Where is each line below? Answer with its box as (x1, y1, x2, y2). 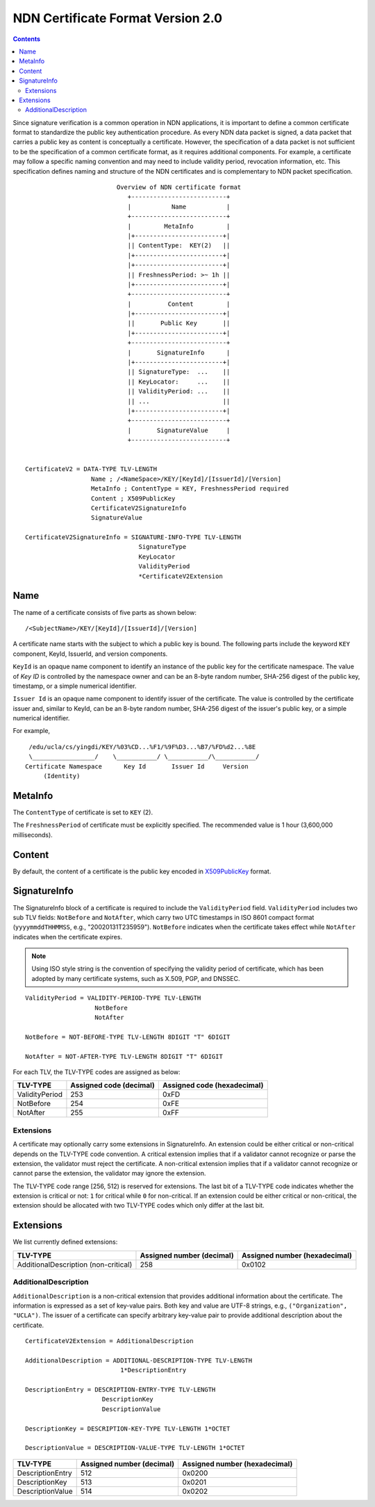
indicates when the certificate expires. (12, 932, 123, 941)
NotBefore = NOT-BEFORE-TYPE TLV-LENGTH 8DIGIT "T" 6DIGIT (25, 1032, 231, 1041)
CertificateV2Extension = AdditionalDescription (25, 1337, 194, 1345)
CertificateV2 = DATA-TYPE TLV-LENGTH (25, 466, 158, 473)
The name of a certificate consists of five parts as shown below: (12, 608, 197, 616)
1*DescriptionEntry (120, 1366, 187, 1374)
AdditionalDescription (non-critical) (17, 1260, 133, 1269)
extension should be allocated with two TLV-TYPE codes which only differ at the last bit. (12, 1201, 265, 1210)
